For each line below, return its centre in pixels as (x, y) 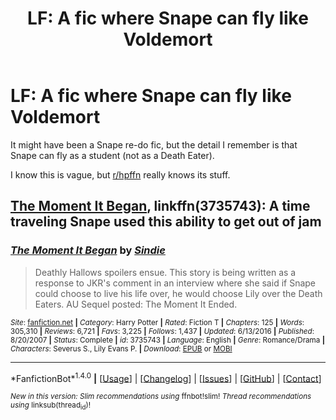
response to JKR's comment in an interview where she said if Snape (175, 283)
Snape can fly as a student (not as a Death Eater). (112, 155)
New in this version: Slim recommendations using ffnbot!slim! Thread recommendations (161, 397)
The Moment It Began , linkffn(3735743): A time (160, 206)
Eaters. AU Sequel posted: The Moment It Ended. (136, 304)
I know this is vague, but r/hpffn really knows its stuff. (120, 174)
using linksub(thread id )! (50, 406)
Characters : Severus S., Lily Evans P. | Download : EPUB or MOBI (121, 348)
